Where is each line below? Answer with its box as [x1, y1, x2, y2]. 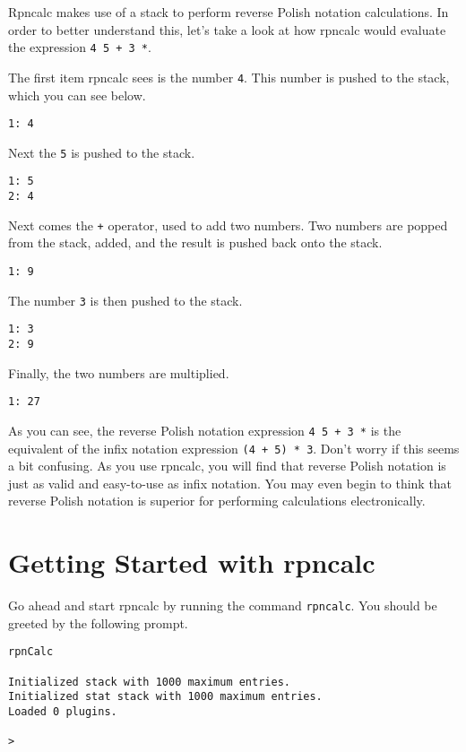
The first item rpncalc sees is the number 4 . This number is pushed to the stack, [8, 67, 450, 86]
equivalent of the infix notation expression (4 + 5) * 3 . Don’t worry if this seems [8, 438, 460, 457]
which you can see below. [8, 85, 146, 104]
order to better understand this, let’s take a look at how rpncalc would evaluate [8, 20, 446, 39]
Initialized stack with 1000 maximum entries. [8, 675, 290, 688]
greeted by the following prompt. [8, 613, 188, 632]
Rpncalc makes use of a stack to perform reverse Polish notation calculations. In [8, 3, 449, 21]
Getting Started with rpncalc [8, 544, 375, 581]
